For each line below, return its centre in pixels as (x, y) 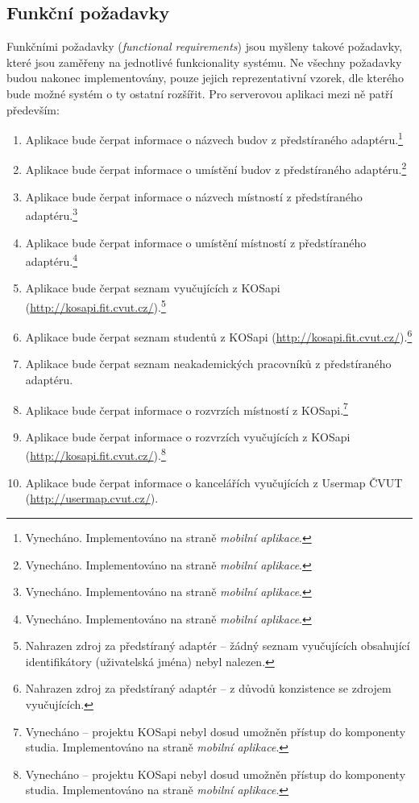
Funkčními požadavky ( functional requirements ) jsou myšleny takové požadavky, (205, 46)
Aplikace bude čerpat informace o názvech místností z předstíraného (194, 196)
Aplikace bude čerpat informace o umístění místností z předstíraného (196, 242)
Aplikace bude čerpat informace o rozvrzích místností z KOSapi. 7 (187, 408)
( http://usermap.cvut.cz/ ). (92, 498)
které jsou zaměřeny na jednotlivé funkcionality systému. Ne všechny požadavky (204, 62)
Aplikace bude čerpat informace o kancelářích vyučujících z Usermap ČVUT (214, 482)
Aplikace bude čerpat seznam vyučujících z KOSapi (153, 288)
